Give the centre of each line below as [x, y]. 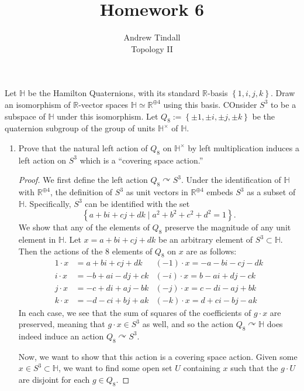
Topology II [152, 48]
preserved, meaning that [62, 324]
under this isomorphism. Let [108, 116]
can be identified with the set [137, 203]
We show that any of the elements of [84, 227]
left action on [42, 160]
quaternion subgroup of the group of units [80, 128]
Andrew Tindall [152, 37]
